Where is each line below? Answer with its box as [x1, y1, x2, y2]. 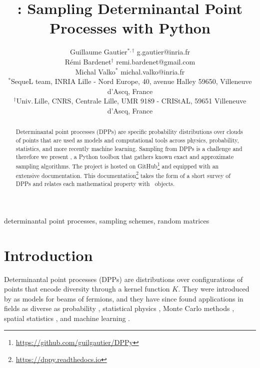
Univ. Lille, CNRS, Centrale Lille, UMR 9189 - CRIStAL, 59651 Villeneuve [16, 95, 246, 106]
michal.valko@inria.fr [120, 66, 185, 76]
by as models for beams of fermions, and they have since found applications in [4, 293, 243, 303]
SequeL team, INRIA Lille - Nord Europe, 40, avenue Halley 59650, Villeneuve [11, 76, 252, 86]
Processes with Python [49, 17, 210, 38]
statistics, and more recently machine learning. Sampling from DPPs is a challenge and [15, 144, 242, 152]
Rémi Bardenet [64, 56, 111, 66]
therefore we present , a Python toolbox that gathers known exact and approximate [15, 152, 234, 161]
